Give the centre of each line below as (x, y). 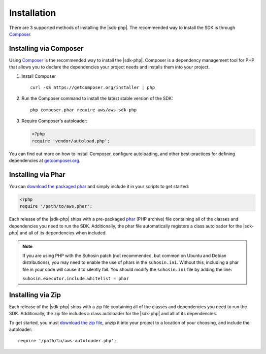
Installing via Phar (37, 175)
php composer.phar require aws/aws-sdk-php (83, 110)
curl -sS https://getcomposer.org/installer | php (93, 88)
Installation (33, 13)
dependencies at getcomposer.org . (45, 161)
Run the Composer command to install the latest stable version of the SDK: (97, 98)
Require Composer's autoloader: (54, 121)
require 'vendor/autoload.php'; (71, 141)
